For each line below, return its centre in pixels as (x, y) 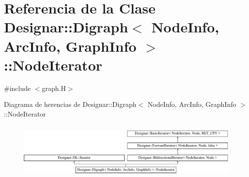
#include (17, 88)
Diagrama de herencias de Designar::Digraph (70, 104)
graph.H (54, 88)
